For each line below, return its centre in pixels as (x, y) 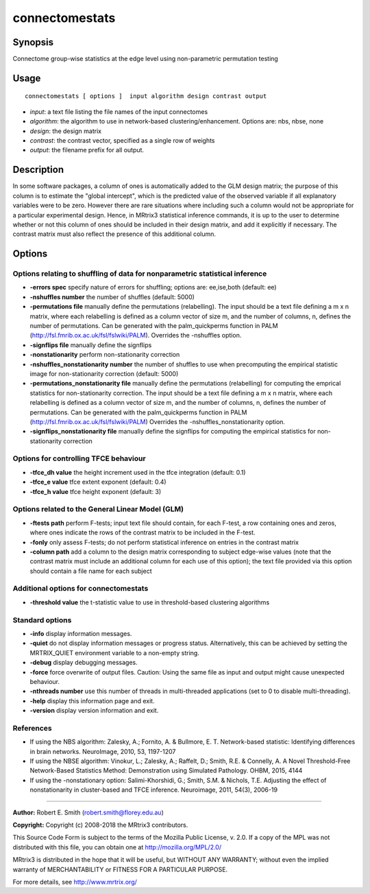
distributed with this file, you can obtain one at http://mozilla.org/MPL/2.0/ (117, 847)
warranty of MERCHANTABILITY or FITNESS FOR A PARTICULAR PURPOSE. (120, 869)
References (32, 728)
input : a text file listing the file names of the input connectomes (119, 111)
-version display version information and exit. (94, 711)
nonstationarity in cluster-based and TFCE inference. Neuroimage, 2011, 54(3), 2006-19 (153, 790)
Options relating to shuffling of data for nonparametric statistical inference (140, 274)
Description (38, 170)
